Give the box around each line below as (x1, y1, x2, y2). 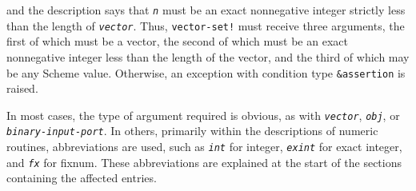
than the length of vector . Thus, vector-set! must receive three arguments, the (6, 17, 405, 34)
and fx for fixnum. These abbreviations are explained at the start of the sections (6, 153, 402, 170)
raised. (6, 80, 38, 97)
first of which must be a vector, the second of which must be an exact (6, 33, 348, 50)
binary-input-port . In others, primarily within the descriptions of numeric (6, 122, 378, 139)
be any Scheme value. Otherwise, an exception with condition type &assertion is (6, 64, 406, 81)
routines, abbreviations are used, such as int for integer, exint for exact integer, (6, 138, 402, 155)
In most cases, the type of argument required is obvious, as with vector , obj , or (6, 106, 400, 123)
